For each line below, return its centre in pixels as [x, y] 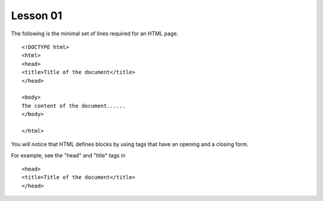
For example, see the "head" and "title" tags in [68, 155]
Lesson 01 [37, 16]
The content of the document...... [74, 106]
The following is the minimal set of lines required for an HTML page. [95, 33]
